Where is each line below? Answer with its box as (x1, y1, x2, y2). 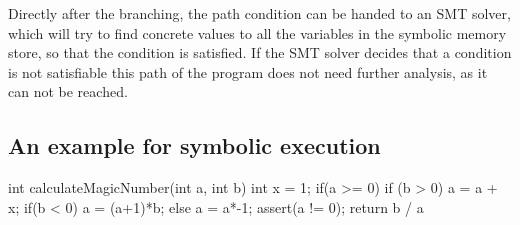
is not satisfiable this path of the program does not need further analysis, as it (8, 61, 488, 82)
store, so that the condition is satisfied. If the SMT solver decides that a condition (8, 42, 512, 63)
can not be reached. (8, 81, 128, 102)
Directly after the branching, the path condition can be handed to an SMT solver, (8, 3, 511, 23)
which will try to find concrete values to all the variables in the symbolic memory (8, 22, 507, 43)
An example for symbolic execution (8, 130, 381, 161)
